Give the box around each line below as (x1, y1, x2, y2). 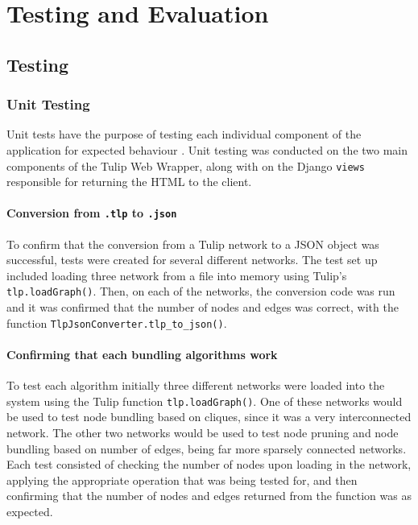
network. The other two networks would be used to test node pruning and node (6, 424, 399, 440)
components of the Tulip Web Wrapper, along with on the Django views (6, 157, 365, 174)
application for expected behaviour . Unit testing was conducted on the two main (6, 141, 408, 158)
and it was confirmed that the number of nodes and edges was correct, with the (6, 299, 399, 316)
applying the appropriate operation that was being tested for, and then (6, 471, 358, 488)
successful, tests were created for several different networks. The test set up (6, 251, 378, 268)
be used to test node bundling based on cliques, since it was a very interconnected (6, 408, 412, 425)
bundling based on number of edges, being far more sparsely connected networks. (6, 440, 407, 457)
